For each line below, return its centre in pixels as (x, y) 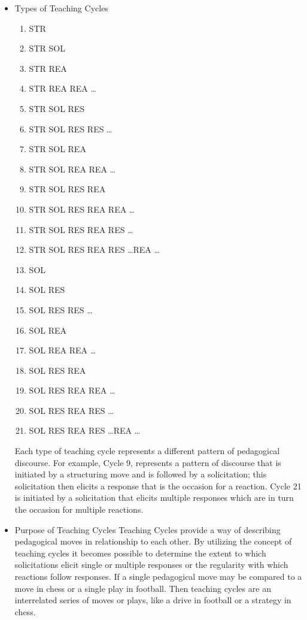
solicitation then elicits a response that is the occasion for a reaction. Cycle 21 (158, 486)
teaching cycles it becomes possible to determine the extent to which (140, 553)
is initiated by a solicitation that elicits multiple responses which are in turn (154, 497)
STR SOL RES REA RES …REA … (94, 249)
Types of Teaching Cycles (61, 8)
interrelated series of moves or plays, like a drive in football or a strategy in (153, 600)
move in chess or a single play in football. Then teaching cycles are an (143, 588)
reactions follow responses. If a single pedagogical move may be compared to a (158, 576)
